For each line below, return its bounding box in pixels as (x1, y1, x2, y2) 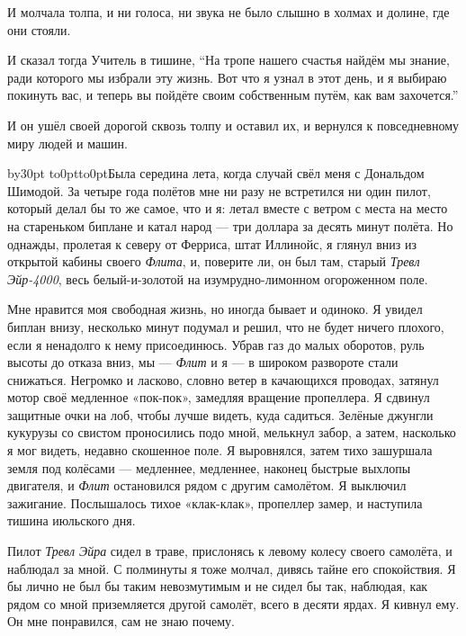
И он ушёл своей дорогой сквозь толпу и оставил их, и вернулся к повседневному (7, 115, 460, 134)
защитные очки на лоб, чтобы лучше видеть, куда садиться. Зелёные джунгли (7, 405, 434, 424)
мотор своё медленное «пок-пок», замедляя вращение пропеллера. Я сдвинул (7, 388, 430, 407)
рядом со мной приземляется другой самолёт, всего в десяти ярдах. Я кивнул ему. (7, 594, 460, 613)
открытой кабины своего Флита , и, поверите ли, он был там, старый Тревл (7, 252, 420, 271)
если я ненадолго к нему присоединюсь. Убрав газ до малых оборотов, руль (7, 335, 425, 354)
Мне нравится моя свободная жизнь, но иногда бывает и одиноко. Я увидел (7, 300, 423, 318)
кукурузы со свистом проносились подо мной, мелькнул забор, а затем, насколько (7, 423, 456, 442)
